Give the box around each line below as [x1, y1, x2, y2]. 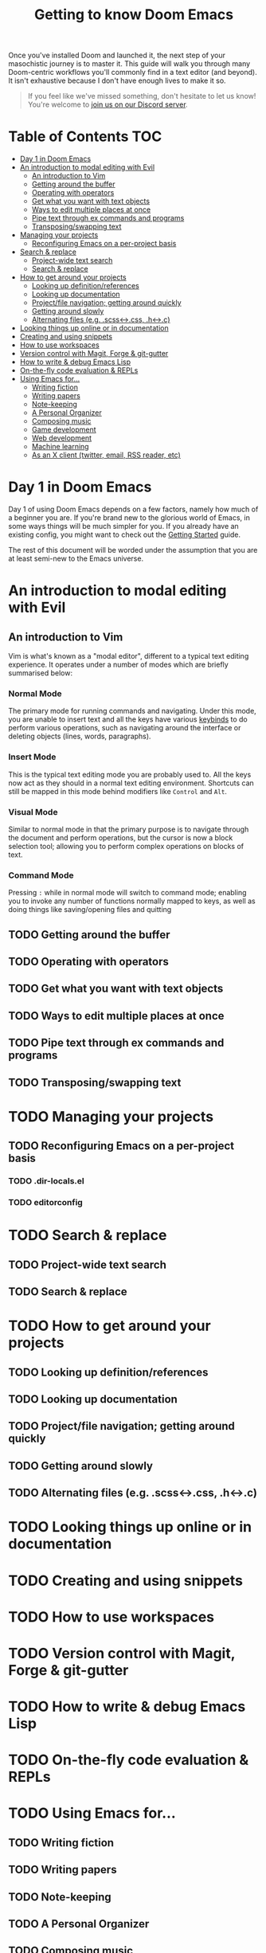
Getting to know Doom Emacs [34, 6, 233, 24]
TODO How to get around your [8, 1317, 211, 1335]
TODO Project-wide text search [8, 1258, 167, 1271]
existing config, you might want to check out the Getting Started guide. [8, 530, 241, 539]
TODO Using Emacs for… [8, 1804, 177, 1822]
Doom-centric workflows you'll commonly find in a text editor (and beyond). [8, 68, 257, 77]
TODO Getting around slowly [8, 1459, 154, 1473]
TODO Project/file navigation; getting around [8, 1419, 235, 1433]
